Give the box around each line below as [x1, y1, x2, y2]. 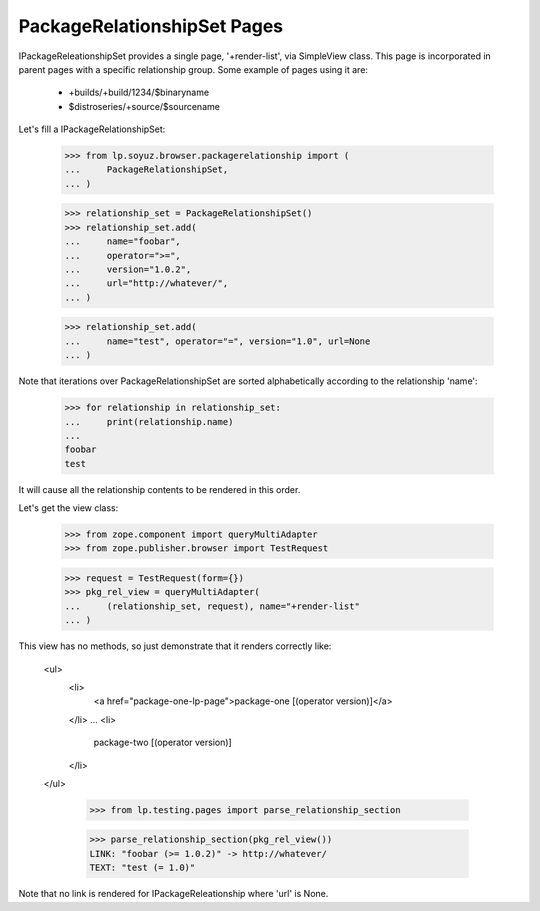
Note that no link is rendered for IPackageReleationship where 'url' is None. [18, 888, 329, 900]
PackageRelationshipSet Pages [18, 15, 284, 37]
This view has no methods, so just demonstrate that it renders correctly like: [18, 640, 332, 652]
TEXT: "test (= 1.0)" [89, 862, 196, 874]
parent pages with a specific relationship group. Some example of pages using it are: [18, 63, 369, 75]
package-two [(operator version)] [93, 736, 232, 749]
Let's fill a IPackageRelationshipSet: [18, 123, 166, 135]
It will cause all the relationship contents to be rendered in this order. [18, 483, 301, 495]
